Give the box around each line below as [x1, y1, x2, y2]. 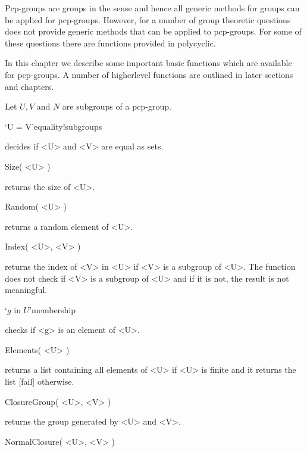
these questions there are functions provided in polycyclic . [5, 36, 216, 49]
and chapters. [5, 80, 54, 92]
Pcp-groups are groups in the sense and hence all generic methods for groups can [5, 2, 300, 14]
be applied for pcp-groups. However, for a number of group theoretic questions [5, 13, 291, 26]
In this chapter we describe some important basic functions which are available [5, 57, 292, 69]
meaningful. [5, 283, 48, 296]
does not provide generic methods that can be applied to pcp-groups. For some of [5, 25, 302, 38]
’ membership [29, 303, 76, 316]
